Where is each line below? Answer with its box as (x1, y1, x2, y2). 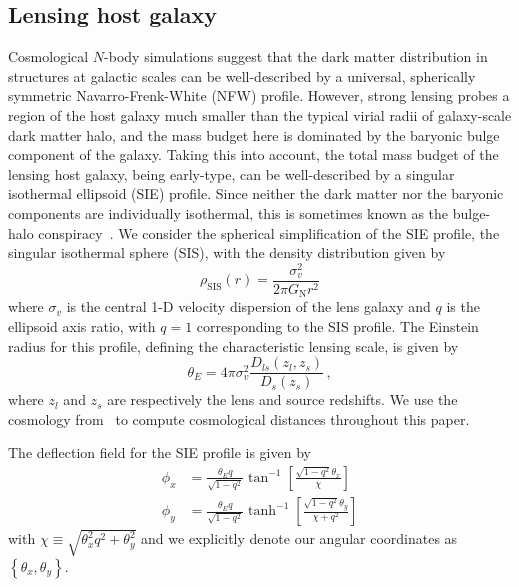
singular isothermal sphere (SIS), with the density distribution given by (8, 242, 446, 263)
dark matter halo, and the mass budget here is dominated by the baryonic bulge (8, 124, 500, 145)
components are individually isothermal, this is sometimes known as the (8, 202, 449, 223)
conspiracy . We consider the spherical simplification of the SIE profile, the (38, 222, 500, 243)
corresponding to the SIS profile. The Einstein (196, 315, 479, 336)
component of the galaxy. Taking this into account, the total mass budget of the (8, 144, 499, 165)
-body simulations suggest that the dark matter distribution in (104, 46, 488, 67)
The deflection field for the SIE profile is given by (8, 442, 311, 463)
